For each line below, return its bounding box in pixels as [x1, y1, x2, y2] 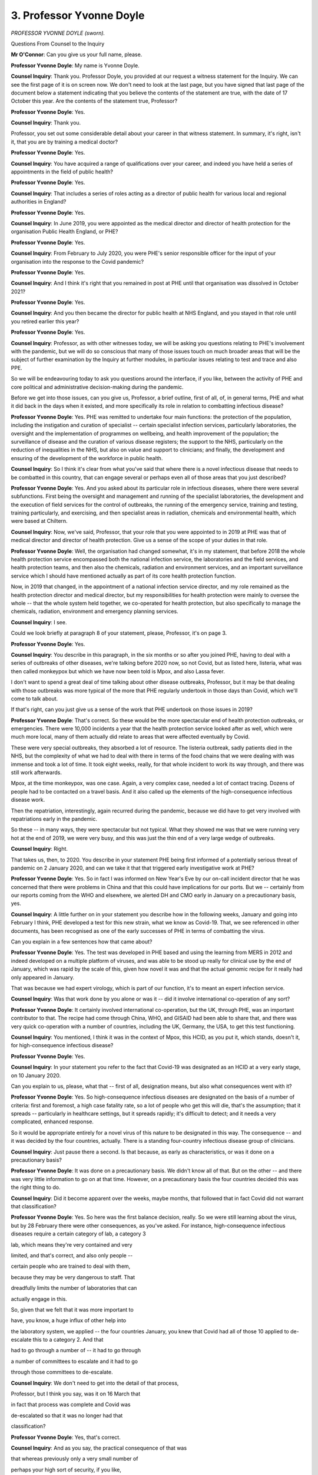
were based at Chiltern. [11, 517, 68, 525]
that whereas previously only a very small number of [11, 1455, 138, 1463]
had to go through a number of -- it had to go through [11, 1347, 141, 1354]
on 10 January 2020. [11, 1071, 61, 1079]
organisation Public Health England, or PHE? [11, 228, 118, 235]
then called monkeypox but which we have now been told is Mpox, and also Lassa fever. [11, 667, 225, 675]
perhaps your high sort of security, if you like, [11, 1466, 122, 1473]
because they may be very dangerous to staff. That [11, 1273, 135, 1280]
